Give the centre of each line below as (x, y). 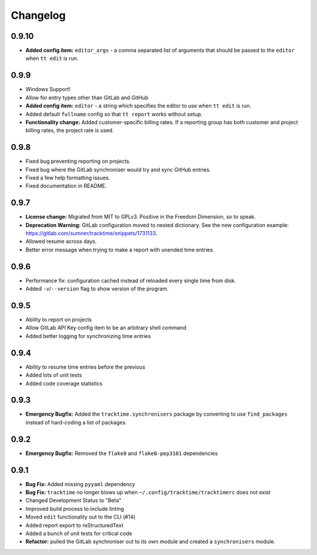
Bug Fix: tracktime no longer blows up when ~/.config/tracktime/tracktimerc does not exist (148, 492)
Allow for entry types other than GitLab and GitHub (87, 98)
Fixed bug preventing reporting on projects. (78, 161)
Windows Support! (48, 89)
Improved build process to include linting (75, 509)
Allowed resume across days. (61, 242)
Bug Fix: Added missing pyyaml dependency (80, 484)
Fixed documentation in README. (66, 186)
